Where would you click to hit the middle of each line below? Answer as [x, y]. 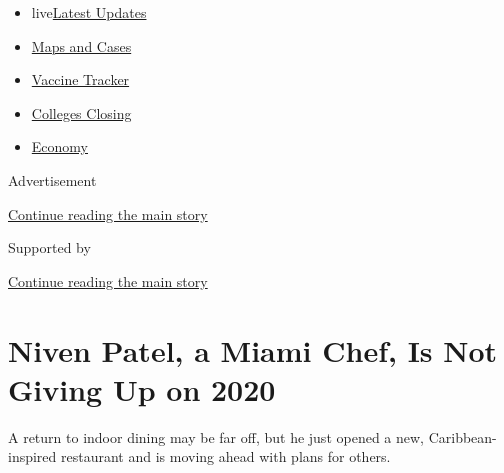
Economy [59, 146]
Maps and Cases [81, 45]
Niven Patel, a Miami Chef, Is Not [253, 349]
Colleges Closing [81, 112]
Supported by [49, 247]
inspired [32, 456]
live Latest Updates [89, 12]
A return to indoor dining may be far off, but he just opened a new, [216, 436]
